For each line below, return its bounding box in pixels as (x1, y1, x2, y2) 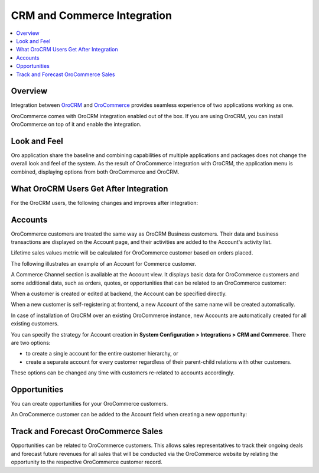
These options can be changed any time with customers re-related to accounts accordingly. (11, 369, 235, 376)
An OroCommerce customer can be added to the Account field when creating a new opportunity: (11, 411, 248, 418)
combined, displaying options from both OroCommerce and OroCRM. (11, 168, 180, 175)
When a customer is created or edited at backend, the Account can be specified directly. (11, 290, 227, 298)
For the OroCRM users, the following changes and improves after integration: (11, 199, 198, 206)
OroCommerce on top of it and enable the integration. (11, 121, 142, 128)
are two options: (11, 339, 51, 346)
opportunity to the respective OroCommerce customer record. (11, 458, 162, 466)
